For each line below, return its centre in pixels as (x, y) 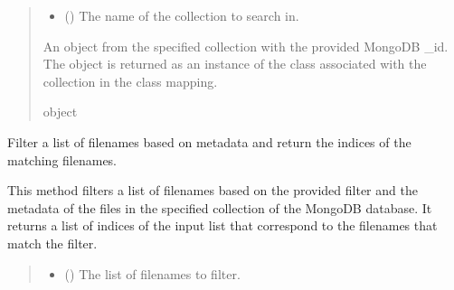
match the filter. (52, 243)
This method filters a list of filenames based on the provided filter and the (213, 190)
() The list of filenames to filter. (152, 273)
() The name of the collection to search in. (182, 15)
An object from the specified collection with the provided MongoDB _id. (246, 46)
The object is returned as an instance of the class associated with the (235, 64)
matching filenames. (62, 159)
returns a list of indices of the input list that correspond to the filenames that (222, 225)
